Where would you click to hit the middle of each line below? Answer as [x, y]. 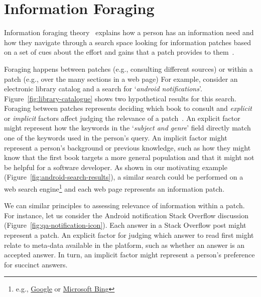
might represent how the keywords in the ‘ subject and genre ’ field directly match [127, 128]
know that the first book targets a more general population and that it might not [129, 157]
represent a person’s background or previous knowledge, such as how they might [127, 147]
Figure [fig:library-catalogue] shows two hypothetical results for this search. [120, 98]
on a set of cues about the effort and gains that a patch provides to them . [119, 52]
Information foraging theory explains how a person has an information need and [129, 32]
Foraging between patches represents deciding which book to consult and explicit [128, 108]
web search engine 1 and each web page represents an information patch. [114, 188]
